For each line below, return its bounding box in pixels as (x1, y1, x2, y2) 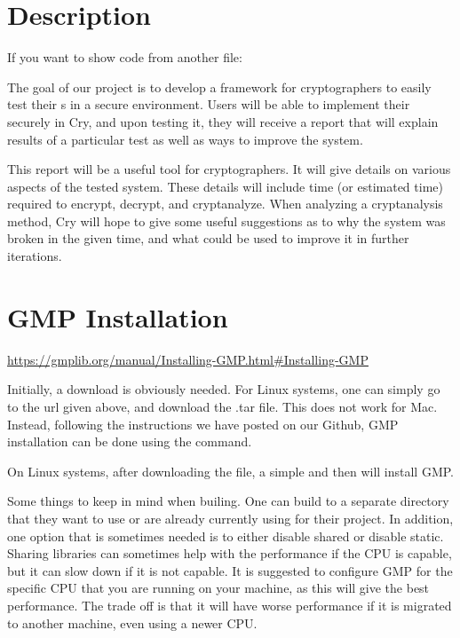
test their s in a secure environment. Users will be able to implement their (7, 95, 410, 114)
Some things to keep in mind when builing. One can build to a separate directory (7, 492, 449, 510)
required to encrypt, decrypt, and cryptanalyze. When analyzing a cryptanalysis (7, 194, 443, 213)
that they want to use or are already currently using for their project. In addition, (7, 508, 454, 527)
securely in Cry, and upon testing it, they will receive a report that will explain (7, 112, 439, 130)
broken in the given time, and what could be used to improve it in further (7, 229, 409, 248)
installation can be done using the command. (7, 432, 252, 451)
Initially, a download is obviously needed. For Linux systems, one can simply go (7, 380, 440, 398)
